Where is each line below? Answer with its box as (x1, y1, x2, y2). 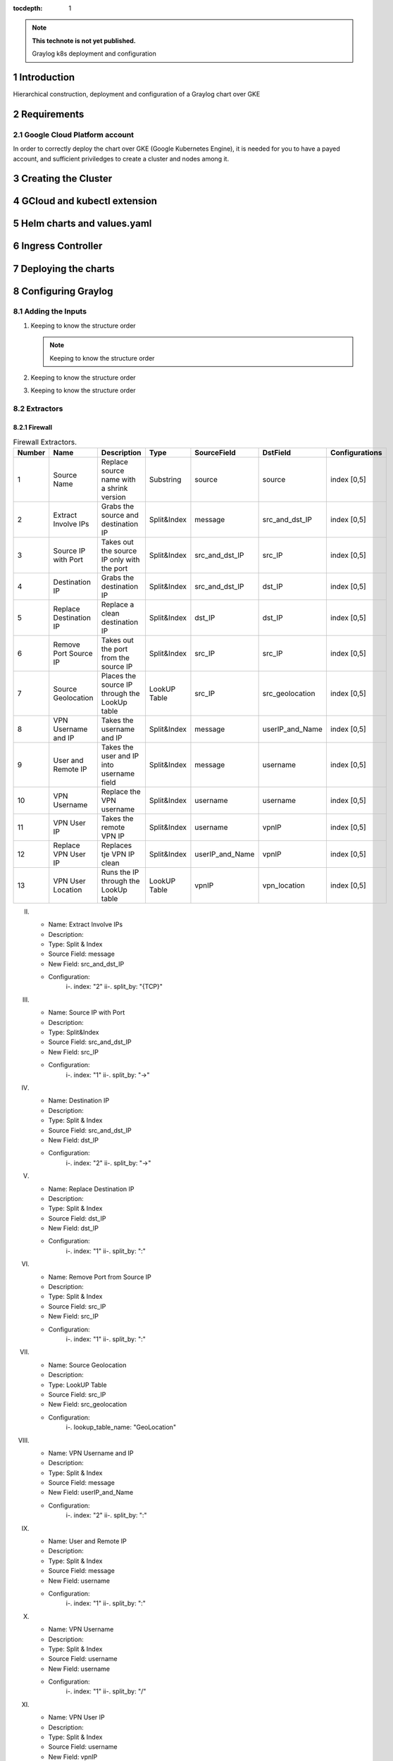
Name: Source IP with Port (48, 1008, 125, 1017)
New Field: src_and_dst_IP (48, 959, 125, 968)
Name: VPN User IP (48, 1713, 105, 1722)
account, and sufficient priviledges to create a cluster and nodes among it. (13, 154, 229, 163)
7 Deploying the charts (13, 263, 116, 275)
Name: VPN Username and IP (48, 1448, 134, 1457)
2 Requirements (13, 108, 85, 120)
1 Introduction (13, 71, 75, 83)
